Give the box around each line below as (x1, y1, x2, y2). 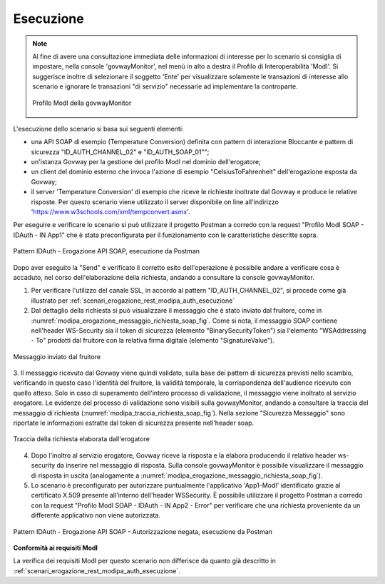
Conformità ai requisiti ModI (13, 543, 98, 552)
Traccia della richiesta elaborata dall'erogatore (13, 435, 150, 443)
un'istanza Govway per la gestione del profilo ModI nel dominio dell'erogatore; (31, 158, 262, 166)
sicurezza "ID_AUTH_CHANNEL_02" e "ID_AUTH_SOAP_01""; (31, 147, 210, 156)
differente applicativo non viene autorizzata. (31, 511, 160, 520)
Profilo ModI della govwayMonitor (32, 99, 132, 107)
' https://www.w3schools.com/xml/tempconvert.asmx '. (31, 208, 190, 216)
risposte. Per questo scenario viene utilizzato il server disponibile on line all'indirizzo (31, 197, 279, 206)
